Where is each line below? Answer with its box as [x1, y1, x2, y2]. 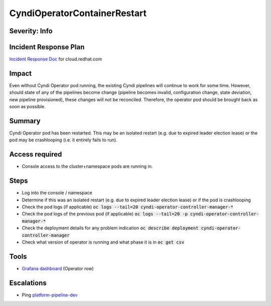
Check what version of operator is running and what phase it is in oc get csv [22, 239, 185, 245]
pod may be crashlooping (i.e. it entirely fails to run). [9, 137, 117, 143]
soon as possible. [9, 104, 46, 110]
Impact [9, 69, 32, 78]
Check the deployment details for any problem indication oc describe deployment [22, 225, 199, 231]
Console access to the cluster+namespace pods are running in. [22, 164, 153, 170]
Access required [9, 150, 62, 159]
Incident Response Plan [9, 43, 85, 51]
